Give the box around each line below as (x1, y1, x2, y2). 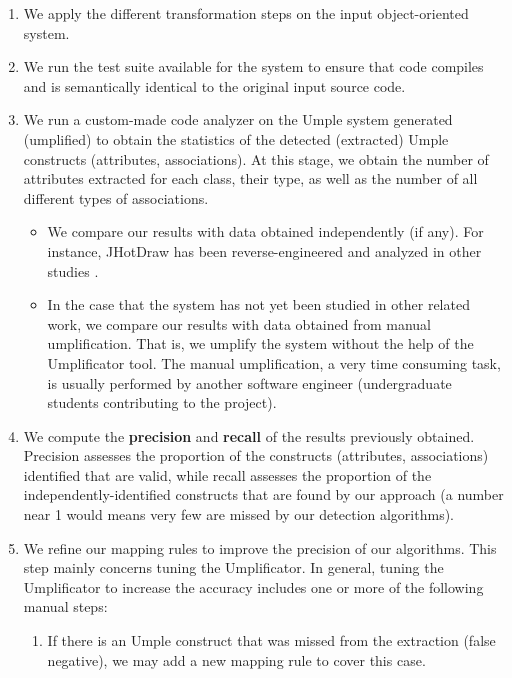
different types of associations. (23, 187, 209, 208)
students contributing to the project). (47, 392, 277, 413)
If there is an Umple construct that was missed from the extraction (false (47, 630, 496, 651)
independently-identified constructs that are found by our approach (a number (23, 484, 504, 505)
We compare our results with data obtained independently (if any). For (47, 221, 484, 242)
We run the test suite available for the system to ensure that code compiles (23, 56, 484, 77)
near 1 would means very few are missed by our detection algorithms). (23, 504, 454, 525)
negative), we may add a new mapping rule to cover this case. (47, 649, 426, 670)
